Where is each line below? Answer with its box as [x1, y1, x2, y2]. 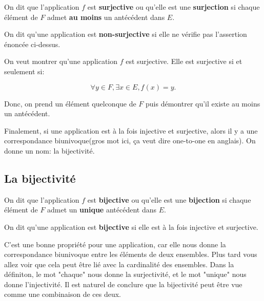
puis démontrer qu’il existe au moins [146, 98, 260, 109]
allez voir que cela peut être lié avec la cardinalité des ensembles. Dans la [4, 259, 234, 269]
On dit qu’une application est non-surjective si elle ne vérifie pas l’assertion [4, 29, 247, 39]
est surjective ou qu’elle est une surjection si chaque [87, 2, 260, 12]
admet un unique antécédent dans [47, 204, 156, 215]
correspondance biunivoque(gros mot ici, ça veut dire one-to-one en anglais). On [4, 135, 256, 146]
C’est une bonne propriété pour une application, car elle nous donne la [4, 239, 226, 249]
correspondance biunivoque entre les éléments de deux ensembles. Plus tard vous [4, 249, 257, 260]
